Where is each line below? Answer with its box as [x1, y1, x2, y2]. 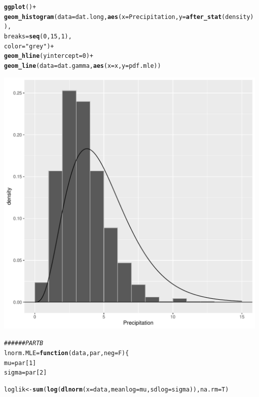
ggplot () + [4, 3, 36, 10]
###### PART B [4, 340, 43, 347]
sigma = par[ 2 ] [4, 369, 47, 377]
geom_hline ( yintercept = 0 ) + [4, 52, 94, 60]
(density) [221, 13, 254, 20]
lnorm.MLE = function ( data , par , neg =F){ [4, 349, 129, 357]
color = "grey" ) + [4, 42, 54, 50]
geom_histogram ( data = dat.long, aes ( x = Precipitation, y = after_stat [4, 13, 222, 20]
